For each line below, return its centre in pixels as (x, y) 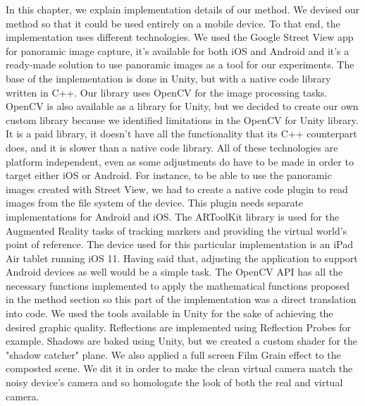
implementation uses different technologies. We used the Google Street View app (180, 37)
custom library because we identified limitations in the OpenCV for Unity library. (182, 119)
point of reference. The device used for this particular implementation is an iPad (179, 244)
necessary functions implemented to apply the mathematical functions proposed (178, 285)
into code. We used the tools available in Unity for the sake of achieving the (169, 313)
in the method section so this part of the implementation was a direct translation (181, 299)
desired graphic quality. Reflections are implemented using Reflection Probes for (178, 327)
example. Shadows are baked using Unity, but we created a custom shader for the (181, 341)
